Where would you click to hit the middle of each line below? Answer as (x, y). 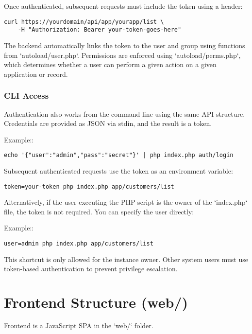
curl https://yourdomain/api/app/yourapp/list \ (84, 22)
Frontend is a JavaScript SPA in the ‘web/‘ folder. (79, 325)
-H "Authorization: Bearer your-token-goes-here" (100, 30)
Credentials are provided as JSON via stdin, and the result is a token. (108, 123)
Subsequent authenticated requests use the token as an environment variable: (118, 170)
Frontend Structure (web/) (96, 302)
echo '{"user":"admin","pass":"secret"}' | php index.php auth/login (119, 155)
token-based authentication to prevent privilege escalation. (91, 269)
